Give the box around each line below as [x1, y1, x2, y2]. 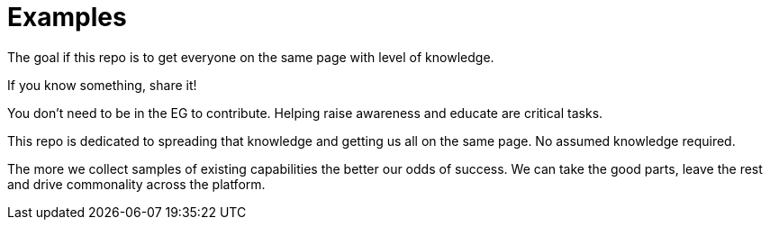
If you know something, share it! [7, 77, 197, 93]
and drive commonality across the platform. [7, 176, 266, 192]
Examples [7, 2, 127, 32]
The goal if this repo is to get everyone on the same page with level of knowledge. [7, 49, 494, 65]
